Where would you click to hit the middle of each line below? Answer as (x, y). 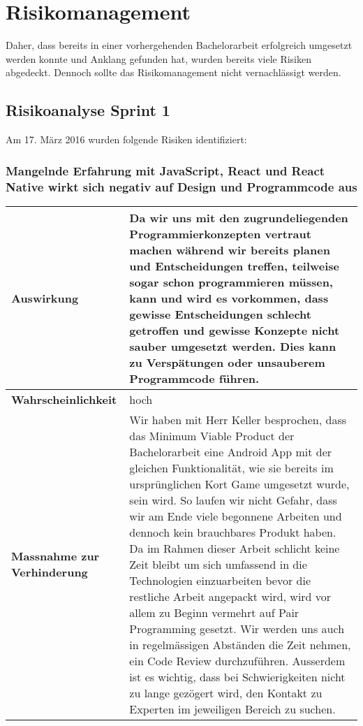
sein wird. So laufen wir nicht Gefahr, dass (233, 500)
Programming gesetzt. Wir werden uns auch (237, 628)
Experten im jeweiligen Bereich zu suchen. (232, 709)
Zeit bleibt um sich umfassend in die (218, 564)
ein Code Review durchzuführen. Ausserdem (237, 660)
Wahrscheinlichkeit (64, 399)
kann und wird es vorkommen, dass (229, 298)
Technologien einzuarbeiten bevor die (220, 580)
